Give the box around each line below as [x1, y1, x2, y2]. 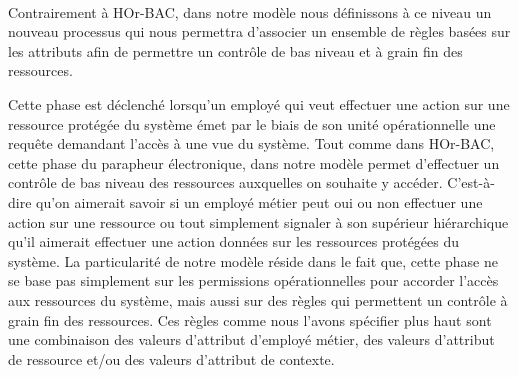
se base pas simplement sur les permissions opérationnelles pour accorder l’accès [8, 270, 499, 291]
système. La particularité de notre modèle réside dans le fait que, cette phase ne [8, 250, 498, 271]
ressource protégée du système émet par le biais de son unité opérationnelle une [8, 113, 496, 134]
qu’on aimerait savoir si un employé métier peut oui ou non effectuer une [36, 191, 483, 212]
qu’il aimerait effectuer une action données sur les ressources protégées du [8, 231, 460, 252]
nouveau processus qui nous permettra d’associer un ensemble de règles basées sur [8, 21, 511, 42]
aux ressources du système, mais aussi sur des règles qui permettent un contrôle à [8, 289, 508, 310]
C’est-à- [447, 172, 495, 193]
